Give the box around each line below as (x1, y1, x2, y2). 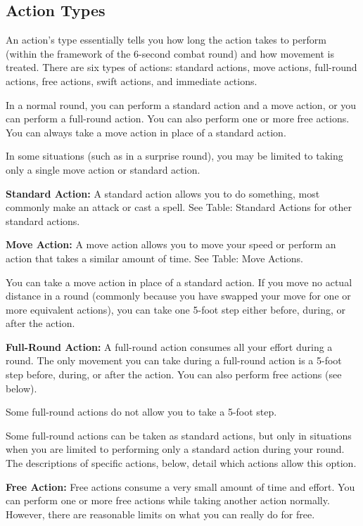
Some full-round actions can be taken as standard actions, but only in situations (6, 428, 352, 442)
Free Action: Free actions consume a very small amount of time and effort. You (6, 479, 355, 494)
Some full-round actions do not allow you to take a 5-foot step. (6, 404, 277, 419)
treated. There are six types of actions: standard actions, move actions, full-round (6, 60, 357, 75)
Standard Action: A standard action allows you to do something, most (6, 186, 320, 200)
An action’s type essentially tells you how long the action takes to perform (6, 32, 326, 47)
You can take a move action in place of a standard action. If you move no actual (6, 274, 352, 289)
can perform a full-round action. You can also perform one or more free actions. (6, 111, 350, 126)
